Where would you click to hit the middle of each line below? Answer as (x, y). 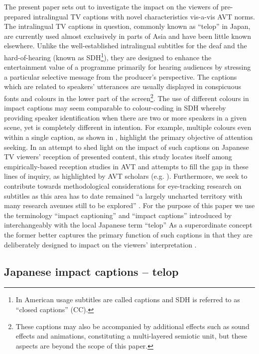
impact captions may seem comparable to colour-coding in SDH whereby (115, 108)
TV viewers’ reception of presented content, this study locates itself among (118, 157)
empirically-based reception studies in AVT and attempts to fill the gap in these (126, 166)
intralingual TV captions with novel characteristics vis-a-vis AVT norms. (144, 16)
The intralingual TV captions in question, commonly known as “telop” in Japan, (127, 26)
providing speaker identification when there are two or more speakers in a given (125, 117)
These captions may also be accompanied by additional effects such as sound (132, 326)
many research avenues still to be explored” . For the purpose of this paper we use (129, 205)
